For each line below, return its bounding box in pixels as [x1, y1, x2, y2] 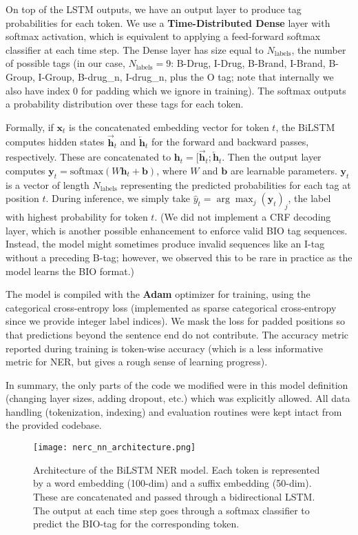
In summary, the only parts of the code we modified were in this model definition [6, 377, 348, 392]
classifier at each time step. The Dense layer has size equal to [6, 42, 264, 57]
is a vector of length [6, 177, 89, 192]
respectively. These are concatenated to [6, 150, 171, 164]
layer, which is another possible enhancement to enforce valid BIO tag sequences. [6, 223, 348, 237]
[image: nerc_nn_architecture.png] [33, 443, 196, 453]
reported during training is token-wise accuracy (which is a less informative [6, 341, 324, 355]
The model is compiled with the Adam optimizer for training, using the [6, 287, 310, 301]
